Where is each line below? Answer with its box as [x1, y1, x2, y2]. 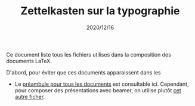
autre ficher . [14, 93, 45, 100]
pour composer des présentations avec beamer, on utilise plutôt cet [14, 86, 182, 93]
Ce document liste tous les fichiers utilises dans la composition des [6, 51, 172, 58]
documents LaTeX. [6, 57, 52, 64]
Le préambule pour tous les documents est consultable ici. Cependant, [14, 80, 189, 88]
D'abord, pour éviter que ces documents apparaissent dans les [6, 68, 161, 76]
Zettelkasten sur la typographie [20, 4, 180, 18]
